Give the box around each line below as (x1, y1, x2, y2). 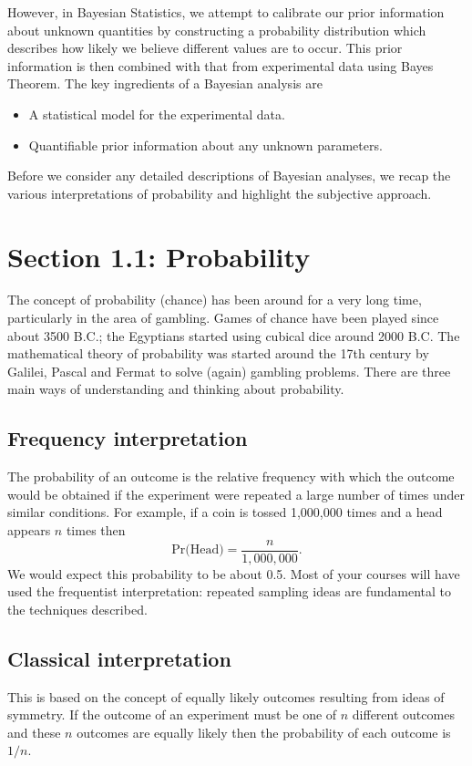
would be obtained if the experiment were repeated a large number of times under (7, 484, 465, 503)
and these (7, 722, 61, 741)
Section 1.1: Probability (7, 237, 311, 274)
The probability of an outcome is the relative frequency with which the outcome (7, 467, 455, 486)
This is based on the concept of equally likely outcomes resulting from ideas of (7, 687, 445, 706)
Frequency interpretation (7, 424, 248, 452)
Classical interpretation (7, 644, 231, 672)
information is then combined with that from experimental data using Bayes (7, 56, 434, 75)
